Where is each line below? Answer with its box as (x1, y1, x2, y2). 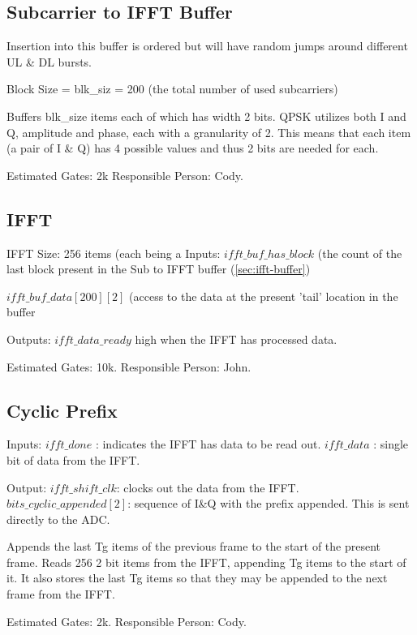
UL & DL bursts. (6, 53, 92, 70)
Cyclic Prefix (6, 397, 118, 423)
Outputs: (6, 330, 51, 347)
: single (373, 435, 409, 453)
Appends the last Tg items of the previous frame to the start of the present (6, 538, 381, 555)
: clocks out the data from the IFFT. (116, 478, 299, 496)
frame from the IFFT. (6, 586, 115, 603)
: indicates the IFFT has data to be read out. (95, 435, 321, 453)
